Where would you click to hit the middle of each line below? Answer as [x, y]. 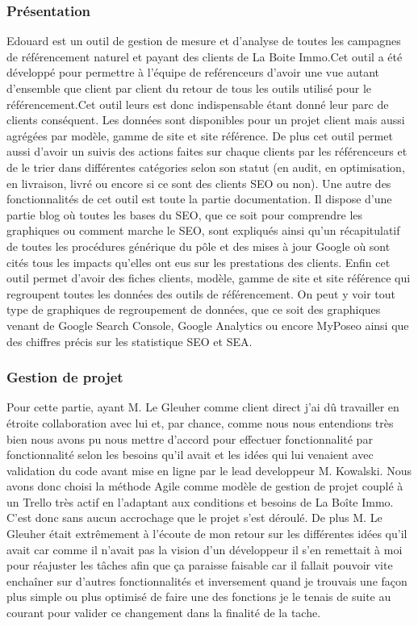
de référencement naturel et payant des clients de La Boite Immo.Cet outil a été [205, 56]
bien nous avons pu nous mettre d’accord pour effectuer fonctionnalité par [190, 438]
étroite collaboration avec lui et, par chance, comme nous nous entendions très [200, 422]
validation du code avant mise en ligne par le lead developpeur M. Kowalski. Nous [209, 470]
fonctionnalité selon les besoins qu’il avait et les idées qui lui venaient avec [190, 455]
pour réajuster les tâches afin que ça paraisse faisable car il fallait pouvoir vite [200, 565]
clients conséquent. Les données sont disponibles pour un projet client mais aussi [206, 120]
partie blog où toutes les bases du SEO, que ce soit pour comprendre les [185, 214]
